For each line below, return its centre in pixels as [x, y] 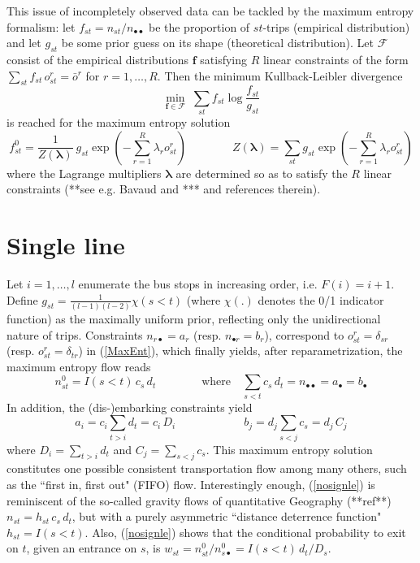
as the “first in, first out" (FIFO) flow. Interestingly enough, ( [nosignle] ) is [191, 484]
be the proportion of [199, 26]
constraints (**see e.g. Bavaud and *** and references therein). [164, 189]
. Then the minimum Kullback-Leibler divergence [280, 75]
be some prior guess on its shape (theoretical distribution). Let [217, 43]
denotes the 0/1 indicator [321, 299]
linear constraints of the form [336, 59]
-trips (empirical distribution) [336, 26]
